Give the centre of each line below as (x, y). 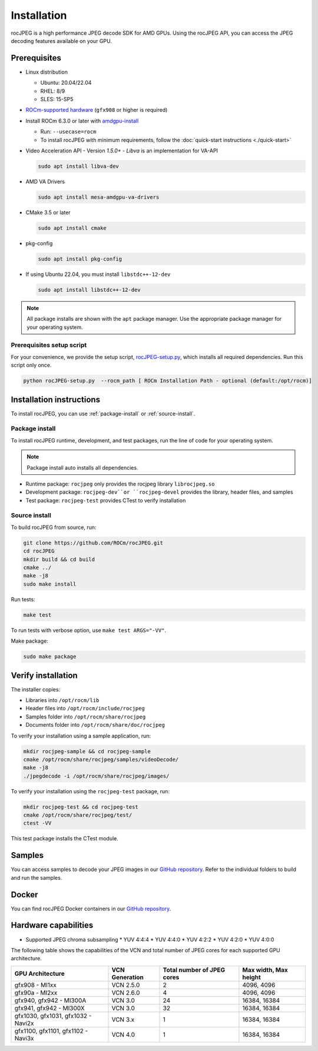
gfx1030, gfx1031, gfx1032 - (53, 1016)
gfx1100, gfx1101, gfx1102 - (51, 1031)
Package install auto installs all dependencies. (82, 467)
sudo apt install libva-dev (78, 166)
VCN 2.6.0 (126, 993)
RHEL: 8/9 (53, 91)
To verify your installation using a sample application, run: (81, 736)
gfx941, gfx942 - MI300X (49, 1008)
